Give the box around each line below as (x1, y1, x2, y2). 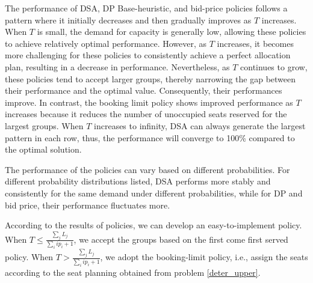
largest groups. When (5, 119, 84, 132)
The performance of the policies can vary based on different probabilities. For (5, 163, 290, 175)
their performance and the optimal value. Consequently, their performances (5, 84, 282, 97)
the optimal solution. (5, 143, 82, 156)
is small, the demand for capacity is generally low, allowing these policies (37, 25, 306, 38)
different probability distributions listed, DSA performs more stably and (5, 175, 271, 187)
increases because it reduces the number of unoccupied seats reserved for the (5, 108, 287, 120)
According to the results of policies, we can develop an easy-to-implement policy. (5, 219, 302, 231)
